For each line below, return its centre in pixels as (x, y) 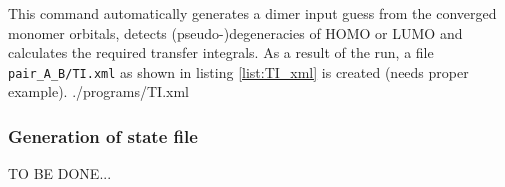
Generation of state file (103, 135)
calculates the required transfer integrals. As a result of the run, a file (221, 52)
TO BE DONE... (60, 173)
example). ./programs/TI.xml (99, 91)
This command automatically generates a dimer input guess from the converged (252, 13)
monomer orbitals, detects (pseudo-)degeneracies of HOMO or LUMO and (235, 32)
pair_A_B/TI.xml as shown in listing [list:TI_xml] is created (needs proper (238, 71)
